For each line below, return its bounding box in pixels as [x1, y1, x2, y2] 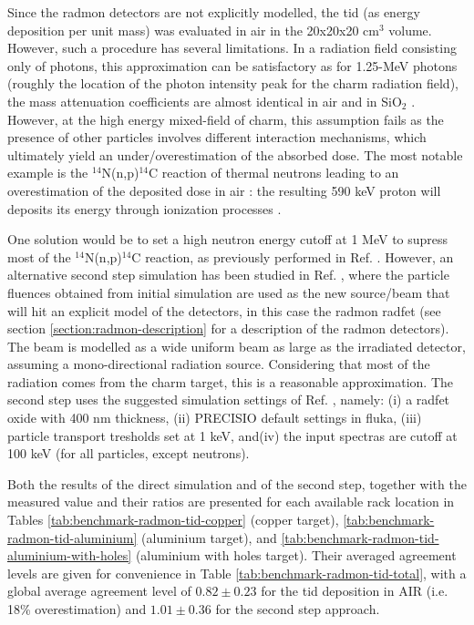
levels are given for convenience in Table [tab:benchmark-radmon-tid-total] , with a [7, 563, 467, 582]
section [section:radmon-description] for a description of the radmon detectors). [7, 319, 449, 338]
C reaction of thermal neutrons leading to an [149, 163, 399, 182]
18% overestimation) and [7, 599, 147, 618]
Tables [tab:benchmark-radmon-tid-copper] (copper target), [7, 510, 339, 529]
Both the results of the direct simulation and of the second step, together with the [7, 474, 467, 493]
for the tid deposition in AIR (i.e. [261, 581, 448, 600]
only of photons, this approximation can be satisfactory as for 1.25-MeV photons [7, 56, 458, 75]
